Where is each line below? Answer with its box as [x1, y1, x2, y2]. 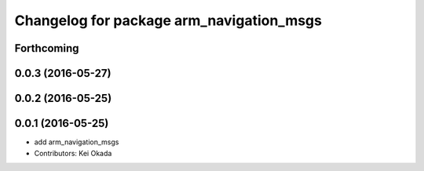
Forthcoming [14, 42, 79, 55]
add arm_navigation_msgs [34, 137, 119, 147]
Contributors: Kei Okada [34, 148, 112, 158]
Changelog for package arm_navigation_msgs [14, 12, 322, 29]
